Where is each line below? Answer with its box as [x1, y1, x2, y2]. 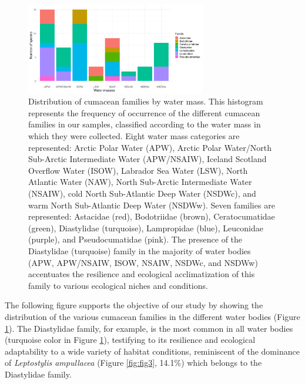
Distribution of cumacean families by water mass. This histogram [28, 95, 263, 107]
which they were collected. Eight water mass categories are [28, 130, 240, 142]
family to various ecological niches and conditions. [28, 279, 208, 291]
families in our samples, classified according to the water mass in [28, 118, 261, 130]
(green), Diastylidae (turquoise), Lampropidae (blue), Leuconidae [28, 221, 263, 234]
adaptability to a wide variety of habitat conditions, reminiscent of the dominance [5, 345, 300, 357]
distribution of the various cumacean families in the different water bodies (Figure [5, 310, 300, 322]
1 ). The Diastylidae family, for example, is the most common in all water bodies [5, 322, 293, 334]
